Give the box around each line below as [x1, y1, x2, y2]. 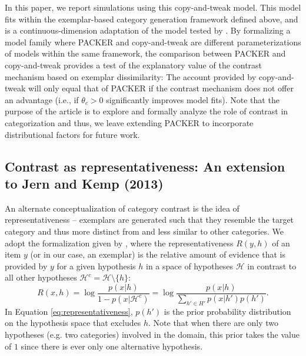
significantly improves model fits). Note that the [106, 93, 280, 106]
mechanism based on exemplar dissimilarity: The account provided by [5, 70, 257, 83]
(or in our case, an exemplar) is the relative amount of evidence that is [30, 248, 286, 261]
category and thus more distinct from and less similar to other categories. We [5, 225, 284, 237]
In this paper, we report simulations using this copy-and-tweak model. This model [5, 1, 301, 13]
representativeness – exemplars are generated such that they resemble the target [5, 213, 294, 226]
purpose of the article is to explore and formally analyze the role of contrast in [5, 105, 288, 117]
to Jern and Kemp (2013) [5, 174, 164, 192]
